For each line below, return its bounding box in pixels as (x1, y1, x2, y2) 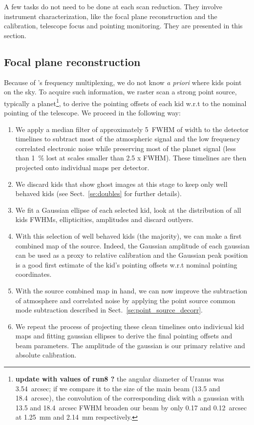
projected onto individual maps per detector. (15, 162, 149, 172)
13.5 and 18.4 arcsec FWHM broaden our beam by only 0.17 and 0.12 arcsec (15, 402, 247, 412)
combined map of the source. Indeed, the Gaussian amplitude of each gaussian (15, 240, 250, 250)
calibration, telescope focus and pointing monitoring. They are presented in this (4, 21, 243, 31)
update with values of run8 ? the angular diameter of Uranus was (15, 374, 224, 384)
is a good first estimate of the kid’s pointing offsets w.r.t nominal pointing (15, 259, 237, 269)
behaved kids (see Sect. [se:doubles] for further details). (15, 188, 182, 199)
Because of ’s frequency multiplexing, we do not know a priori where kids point (4, 77, 242, 87)
